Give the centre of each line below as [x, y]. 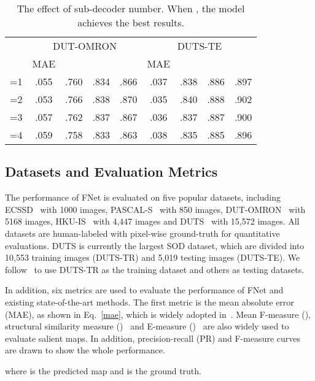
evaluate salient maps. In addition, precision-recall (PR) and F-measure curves [153, 338]
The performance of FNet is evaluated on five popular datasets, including [143, 197]
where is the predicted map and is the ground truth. [103, 370]
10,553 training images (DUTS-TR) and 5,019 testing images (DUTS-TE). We [153, 257]
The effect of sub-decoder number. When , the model [131, 8]
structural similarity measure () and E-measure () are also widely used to [147, 326]
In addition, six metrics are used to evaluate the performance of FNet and [144, 290]
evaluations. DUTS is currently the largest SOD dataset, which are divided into [155, 245]
